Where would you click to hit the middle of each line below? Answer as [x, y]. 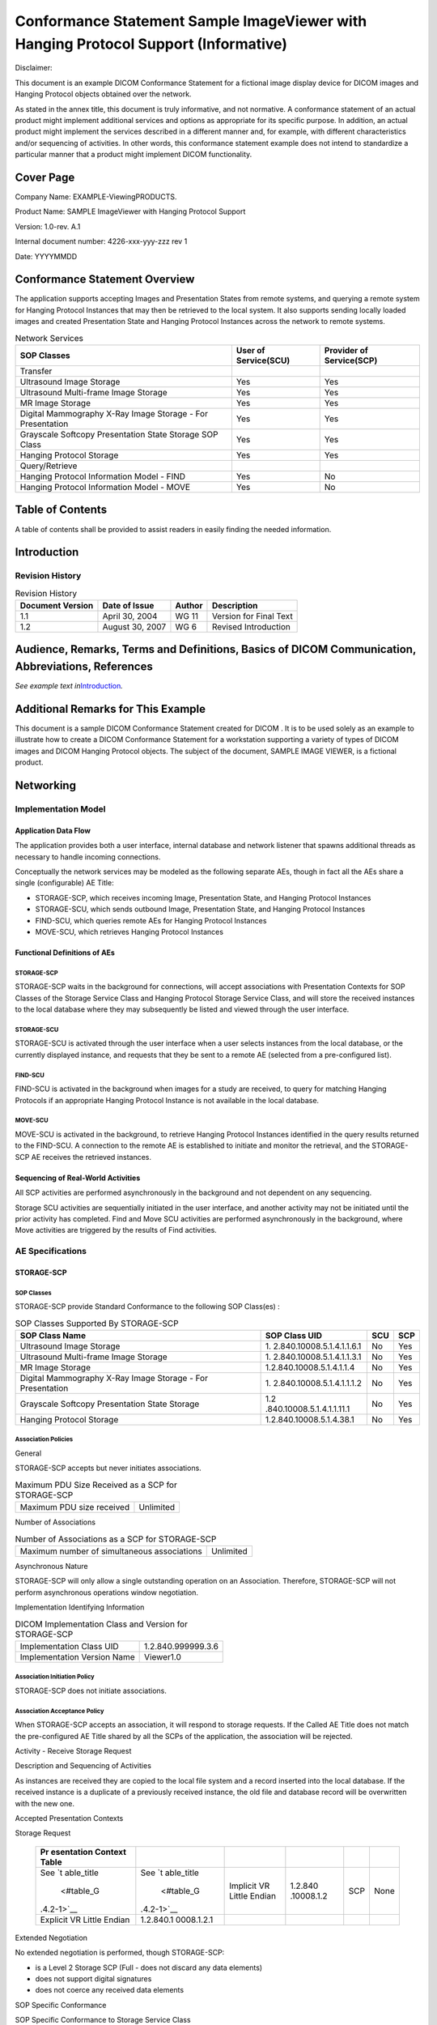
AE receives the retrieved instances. [91, 1157]
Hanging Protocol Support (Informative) [151, 44]
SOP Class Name [53, 1336]
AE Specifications [51, 1251]
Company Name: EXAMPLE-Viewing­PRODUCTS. [96, 196]
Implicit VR [250, 1886]
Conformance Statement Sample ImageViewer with [191, 21]
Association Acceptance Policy [59, 1711]
